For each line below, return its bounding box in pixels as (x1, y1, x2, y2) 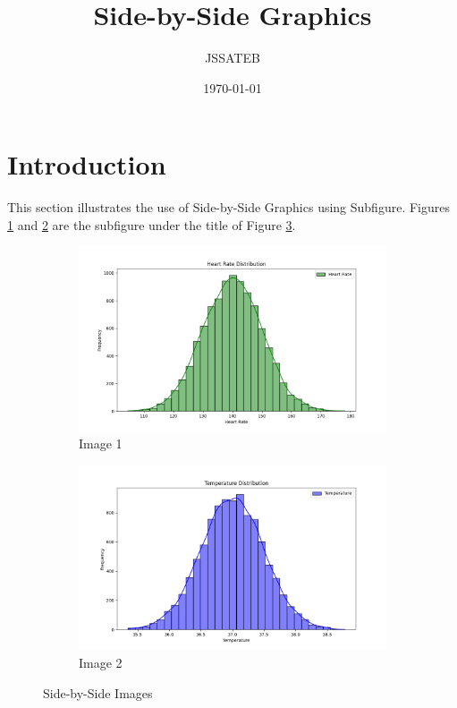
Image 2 (79, 653, 123, 671)
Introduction (7, 146, 166, 183)
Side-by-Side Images (43, 683, 153, 702)
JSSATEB (205, 48, 260, 67)
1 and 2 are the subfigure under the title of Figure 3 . (7, 215, 296, 234)
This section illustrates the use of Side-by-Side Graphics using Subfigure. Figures (7, 198, 450, 217)
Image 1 (79, 434, 123, 453)
